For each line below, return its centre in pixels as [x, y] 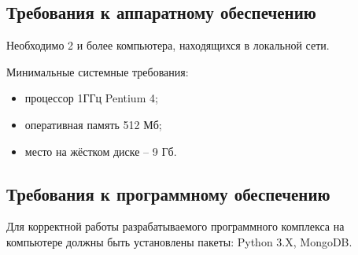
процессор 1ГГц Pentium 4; [91, 98]
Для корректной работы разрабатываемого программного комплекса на [175, 226]
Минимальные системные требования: [98, 71]
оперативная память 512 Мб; [93, 124]
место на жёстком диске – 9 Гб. [101, 151]
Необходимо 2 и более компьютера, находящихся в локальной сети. [168, 45]
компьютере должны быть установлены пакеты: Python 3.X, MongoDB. [179, 241]
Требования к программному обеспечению [168, 193]
